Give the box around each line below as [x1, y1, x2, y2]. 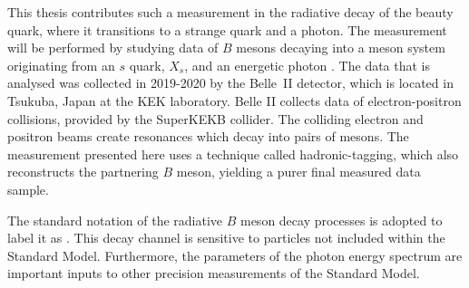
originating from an [7, 55, 115, 74]
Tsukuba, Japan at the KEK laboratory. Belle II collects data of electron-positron [7, 91, 462, 110]
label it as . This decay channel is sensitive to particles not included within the [7, 228, 445, 247]
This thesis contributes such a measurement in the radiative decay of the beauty [7, 3, 454, 21]
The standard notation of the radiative [7, 210, 223, 229]
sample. [7, 179, 49, 198]
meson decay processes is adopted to [239, 210, 443, 229]
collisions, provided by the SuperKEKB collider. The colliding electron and [7, 109, 424, 128]
